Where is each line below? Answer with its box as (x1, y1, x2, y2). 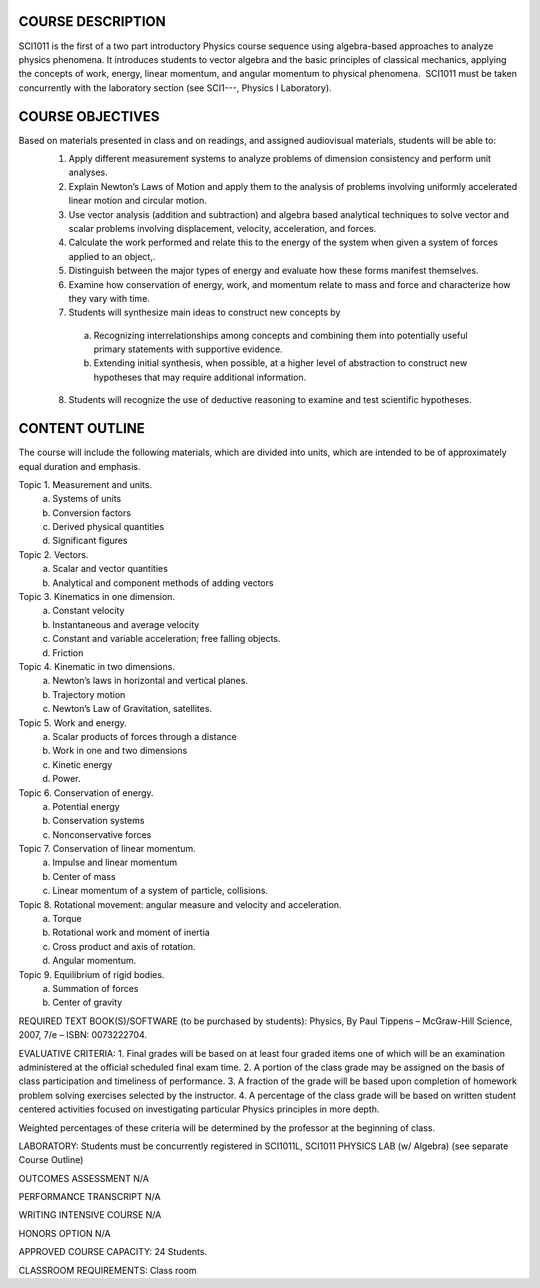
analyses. (68, 166, 109, 179)
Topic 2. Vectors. (18, 548, 89, 560)
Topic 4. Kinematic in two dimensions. (18, 661, 175, 672)
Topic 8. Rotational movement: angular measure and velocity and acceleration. (18, 898, 342, 910)
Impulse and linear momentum (52, 856, 178, 869)
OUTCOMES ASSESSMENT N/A (18, 1172, 150, 1184)
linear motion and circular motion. (68, 195, 207, 207)
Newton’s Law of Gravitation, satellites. (52, 703, 213, 715)
